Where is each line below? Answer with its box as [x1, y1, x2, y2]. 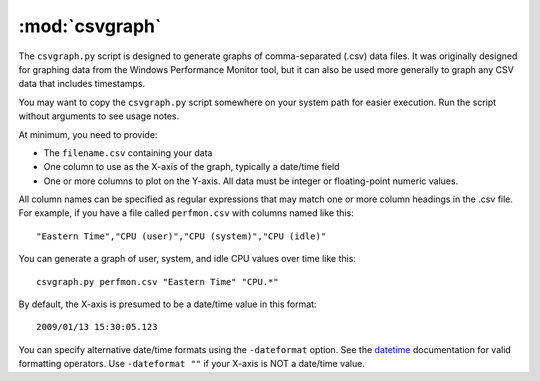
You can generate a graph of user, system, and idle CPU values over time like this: [18, 253, 357, 265]
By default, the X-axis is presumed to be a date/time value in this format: [18, 298, 317, 310]
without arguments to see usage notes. [18, 110, 180, 122]
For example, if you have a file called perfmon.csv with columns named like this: [18, 207, 354, 219]
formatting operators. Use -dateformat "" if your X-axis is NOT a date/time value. [18, 358, 365, 370]
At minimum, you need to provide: [18, 128, 158, 140]
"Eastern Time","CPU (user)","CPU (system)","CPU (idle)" [36, 230, 327, 242]
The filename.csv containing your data [43, 146, 213, 159]
